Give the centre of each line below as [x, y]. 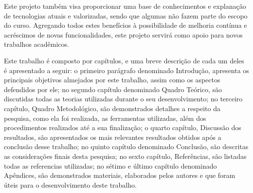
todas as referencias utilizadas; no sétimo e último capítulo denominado [110, 165]
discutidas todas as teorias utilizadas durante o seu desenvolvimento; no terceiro [123, 99]
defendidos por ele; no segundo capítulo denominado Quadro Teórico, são [113, 89]
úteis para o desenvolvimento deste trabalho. [70, 184]
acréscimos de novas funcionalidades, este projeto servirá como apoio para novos [123, 34]
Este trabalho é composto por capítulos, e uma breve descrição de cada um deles [124, 60]
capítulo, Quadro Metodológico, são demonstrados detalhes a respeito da [112, 108]
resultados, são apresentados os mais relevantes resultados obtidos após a [113, 137]
